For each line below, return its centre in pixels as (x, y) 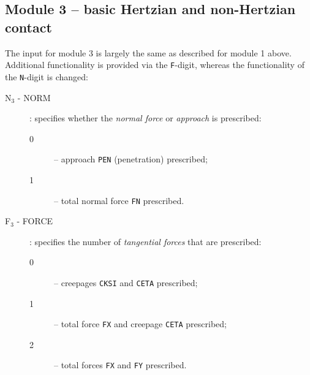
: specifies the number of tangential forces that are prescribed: (146, 241)
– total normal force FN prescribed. (119, 200)
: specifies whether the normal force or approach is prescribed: (146, 118)
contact (28, 27)
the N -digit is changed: (47, 76)
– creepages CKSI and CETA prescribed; (126, 282)
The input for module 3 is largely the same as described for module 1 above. (148, 52)
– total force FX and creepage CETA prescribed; (140, 324)
